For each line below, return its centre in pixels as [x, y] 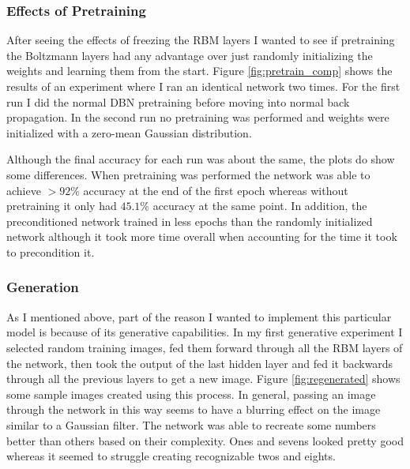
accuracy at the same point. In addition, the [260, 206]
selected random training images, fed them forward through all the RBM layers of [205, 347]
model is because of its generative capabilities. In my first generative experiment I [205, 332]
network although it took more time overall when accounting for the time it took [202, 236]
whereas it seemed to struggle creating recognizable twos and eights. [171, 456]
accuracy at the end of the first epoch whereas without [216, 190]
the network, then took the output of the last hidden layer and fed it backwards [200, 363]
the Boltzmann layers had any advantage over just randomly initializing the [190, 55]
